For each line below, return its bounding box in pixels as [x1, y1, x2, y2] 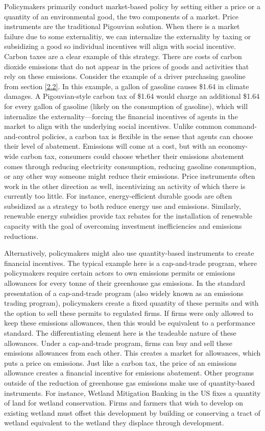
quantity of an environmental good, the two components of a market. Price [4, 11, 238, 21]
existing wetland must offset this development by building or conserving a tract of [4, 407, 260, 418]
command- [224, 121, 257, 131]
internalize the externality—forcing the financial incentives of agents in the [4, 111, 238, 121]
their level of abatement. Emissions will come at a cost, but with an [4, 141, 216, 151]
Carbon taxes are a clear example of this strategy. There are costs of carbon [4, 50, 242, 61]
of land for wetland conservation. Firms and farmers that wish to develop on [4, 397, 244, 408]
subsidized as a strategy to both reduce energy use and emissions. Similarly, [4, 200, 241, 211]
